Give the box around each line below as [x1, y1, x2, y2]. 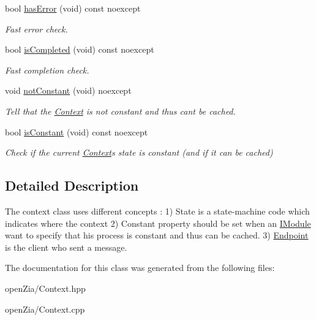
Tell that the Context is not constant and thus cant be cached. [5, 104, 236, 117]
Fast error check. [5, 22, 68, 35]
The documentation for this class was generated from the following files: [5, 261, 275, 274]
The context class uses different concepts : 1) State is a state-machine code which [5, 204, 310, 217]
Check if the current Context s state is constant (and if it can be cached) [5, 146, 273, 159]
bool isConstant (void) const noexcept [5, 125, 148, 138]
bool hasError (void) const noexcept [5, 2, 141, 14]
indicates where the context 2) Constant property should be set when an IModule [5, 216, 311, 229]
